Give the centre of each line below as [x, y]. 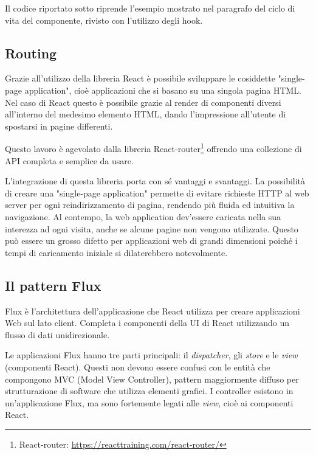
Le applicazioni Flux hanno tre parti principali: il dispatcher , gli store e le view [151, 355]
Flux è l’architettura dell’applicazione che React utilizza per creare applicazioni [153, 311]
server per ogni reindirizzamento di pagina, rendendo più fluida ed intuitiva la [150, 205]
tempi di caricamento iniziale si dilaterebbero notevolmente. [116, 252]
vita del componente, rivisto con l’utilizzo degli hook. [104, 20]
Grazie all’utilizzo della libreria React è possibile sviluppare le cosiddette [140, 78]
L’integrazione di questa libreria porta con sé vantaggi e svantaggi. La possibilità [155, 181]
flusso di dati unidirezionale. [57, 334]
